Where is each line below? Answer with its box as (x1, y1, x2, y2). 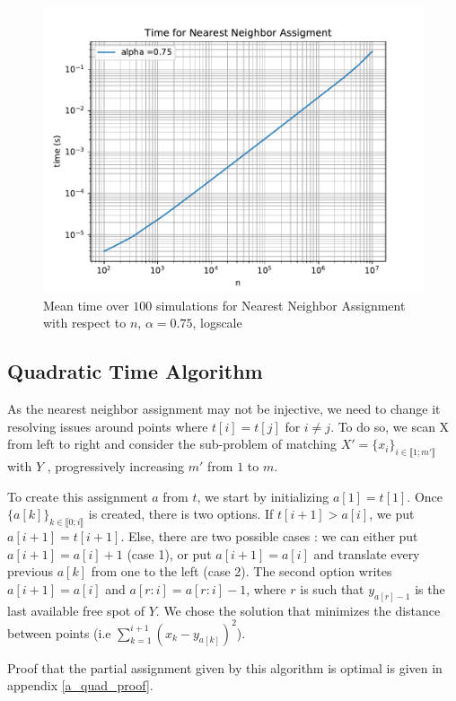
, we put (369, 504, 415, 523)
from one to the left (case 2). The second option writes (91, 562, 392, 581)
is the (415, 579, 445, 598)
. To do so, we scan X (330, 416, 450, 435)
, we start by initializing (197, 486, 329, 505)
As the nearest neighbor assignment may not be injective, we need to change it (7, 399, 441, 417)
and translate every (313, 544, 420, 563)
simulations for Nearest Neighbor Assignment (156, 295, 406, 314)
